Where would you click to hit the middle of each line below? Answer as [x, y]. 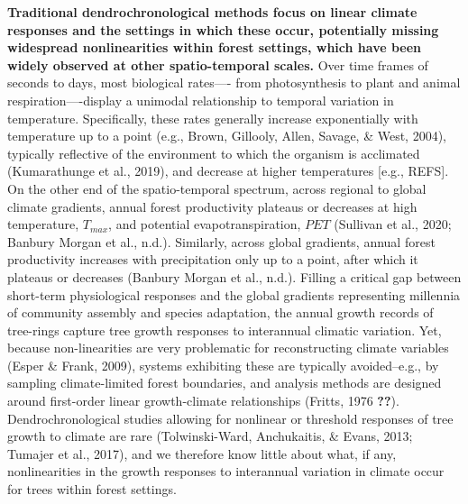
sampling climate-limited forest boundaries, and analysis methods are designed [225, 383]
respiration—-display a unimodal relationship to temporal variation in [201, 100]
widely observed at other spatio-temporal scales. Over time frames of [218, 64]
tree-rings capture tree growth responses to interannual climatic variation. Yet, [225, 330]
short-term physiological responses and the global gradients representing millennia [234, 294]
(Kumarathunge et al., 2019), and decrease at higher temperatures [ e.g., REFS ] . [228, 171]
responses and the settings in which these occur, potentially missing [223, 29]
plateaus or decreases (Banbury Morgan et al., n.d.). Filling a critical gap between [234, 276]
